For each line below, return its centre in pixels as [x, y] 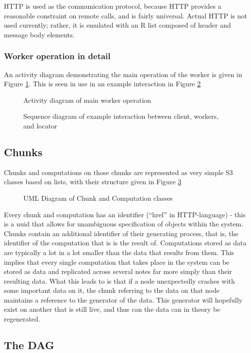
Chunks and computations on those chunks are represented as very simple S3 [118, 172]
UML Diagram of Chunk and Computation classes [98, 198]
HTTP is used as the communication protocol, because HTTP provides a [113, 6]
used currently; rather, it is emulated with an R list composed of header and [117, 25]
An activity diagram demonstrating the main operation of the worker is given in [123, 74]
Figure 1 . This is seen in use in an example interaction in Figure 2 [102, 84]
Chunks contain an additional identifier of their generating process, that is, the [121, 233]
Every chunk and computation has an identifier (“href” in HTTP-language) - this [125, 214]
